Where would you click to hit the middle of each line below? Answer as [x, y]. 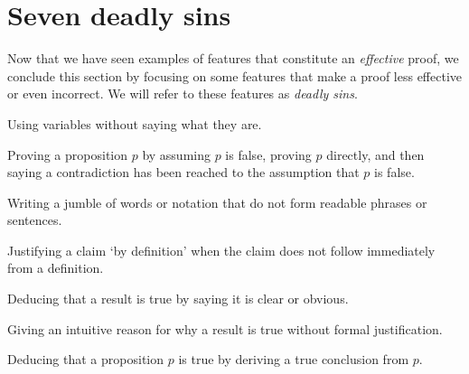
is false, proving [268, 154]
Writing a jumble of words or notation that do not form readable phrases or [217, 202]
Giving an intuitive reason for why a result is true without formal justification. [225, 328]
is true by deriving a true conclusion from [294, 359]
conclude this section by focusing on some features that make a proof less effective [234, 75]
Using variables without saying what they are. [135, 123]
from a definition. [56, 268]
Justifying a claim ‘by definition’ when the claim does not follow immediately [221, 250]
